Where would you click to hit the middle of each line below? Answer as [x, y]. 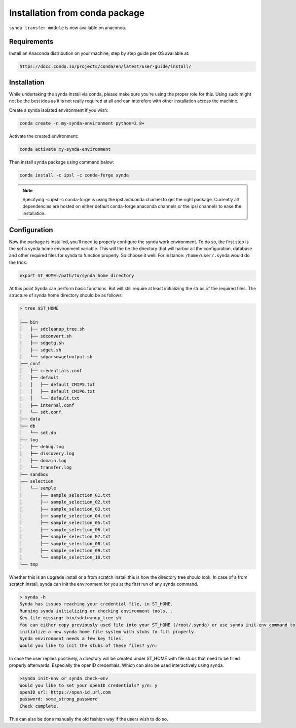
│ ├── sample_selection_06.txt [65, 530]
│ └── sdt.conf [40, 412]
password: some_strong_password [59, 699]
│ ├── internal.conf [47, 405]
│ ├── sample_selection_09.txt [65, 550]
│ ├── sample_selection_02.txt [65, 502]
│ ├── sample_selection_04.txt [65, 516]
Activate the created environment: [44, 136]
